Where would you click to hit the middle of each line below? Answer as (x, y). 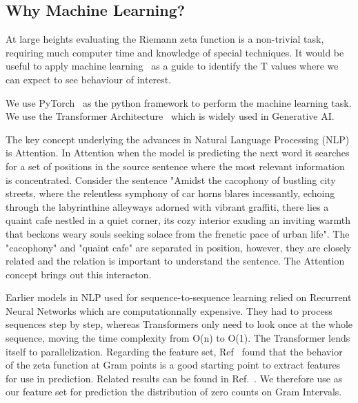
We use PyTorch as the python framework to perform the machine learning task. (179, 102)
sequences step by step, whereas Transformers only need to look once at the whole (179, 324)
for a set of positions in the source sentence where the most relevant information (175, 166)
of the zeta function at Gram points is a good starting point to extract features (173, 365)
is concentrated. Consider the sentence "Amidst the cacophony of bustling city (171, 179)
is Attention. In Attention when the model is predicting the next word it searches (178, 153)
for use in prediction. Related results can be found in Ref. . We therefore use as (174, 378)
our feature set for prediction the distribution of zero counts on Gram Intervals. (174, 392)
